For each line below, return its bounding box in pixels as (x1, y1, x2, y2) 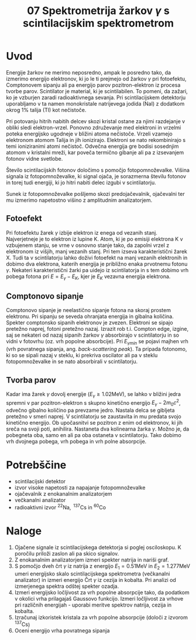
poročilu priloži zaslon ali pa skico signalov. (14, 550, 119, 557)
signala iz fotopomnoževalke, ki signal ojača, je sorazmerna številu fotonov (6, 172, 186, 180)
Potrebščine (6, 459, 67, 472)
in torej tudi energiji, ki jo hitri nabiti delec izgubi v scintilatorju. (6, 179, 156, 186)
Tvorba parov (6, 375, 57, 385)
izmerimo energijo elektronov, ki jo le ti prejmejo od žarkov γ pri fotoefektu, (6, 75, 187, 82)
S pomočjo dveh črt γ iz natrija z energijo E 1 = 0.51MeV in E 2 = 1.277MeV (14, 562, 190, 571)
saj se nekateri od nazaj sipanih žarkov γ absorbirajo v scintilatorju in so (6, 331, 180, 338)
